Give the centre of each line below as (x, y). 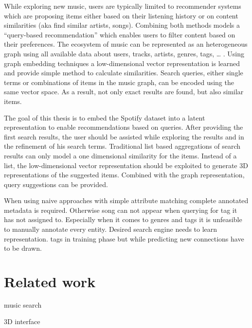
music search (23, 304)
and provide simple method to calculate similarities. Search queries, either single (124, 73)
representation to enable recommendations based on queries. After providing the (124, 127)
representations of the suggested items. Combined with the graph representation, (124, 175)
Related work (50, 282)
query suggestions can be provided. (56, 184)
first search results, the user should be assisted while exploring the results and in (124, 136)
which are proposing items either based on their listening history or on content (121, 15)
